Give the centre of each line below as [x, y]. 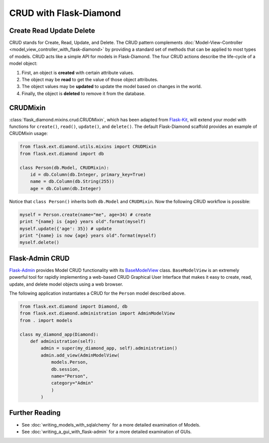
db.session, [66, 369]
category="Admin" [72, 383]
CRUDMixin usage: [29, 133]
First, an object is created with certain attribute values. [78, 73]
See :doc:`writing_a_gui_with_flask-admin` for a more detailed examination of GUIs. [107, 432]
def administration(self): [63, 341]
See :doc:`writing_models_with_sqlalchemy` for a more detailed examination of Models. [111, 425]
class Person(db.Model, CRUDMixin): [65, 167]
